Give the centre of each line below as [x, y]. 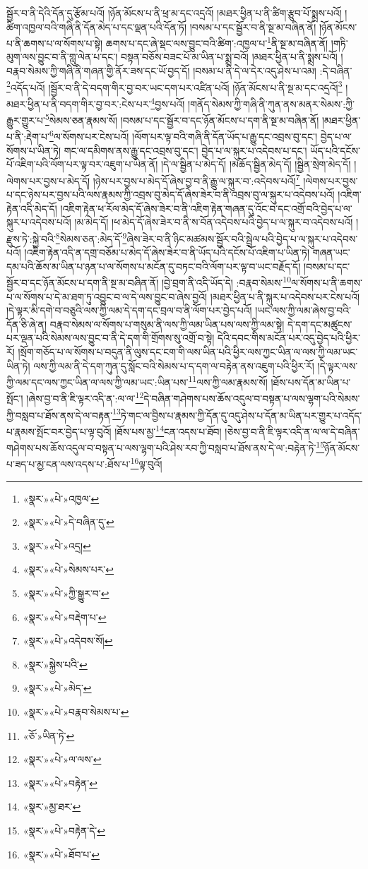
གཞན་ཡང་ [331, 252]
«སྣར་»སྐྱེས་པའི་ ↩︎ [55, 664]
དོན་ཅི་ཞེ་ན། [26, 324]
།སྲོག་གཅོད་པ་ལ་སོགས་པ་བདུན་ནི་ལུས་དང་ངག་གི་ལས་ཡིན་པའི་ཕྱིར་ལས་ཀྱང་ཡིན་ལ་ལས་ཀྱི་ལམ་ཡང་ [188, 351]
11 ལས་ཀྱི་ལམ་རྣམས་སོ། [228, 381]
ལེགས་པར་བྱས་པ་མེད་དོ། [48, 180]
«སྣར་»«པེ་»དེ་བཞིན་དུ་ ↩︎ [69, 522]
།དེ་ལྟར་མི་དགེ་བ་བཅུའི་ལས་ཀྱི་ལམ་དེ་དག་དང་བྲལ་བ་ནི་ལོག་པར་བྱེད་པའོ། [129, 310]
